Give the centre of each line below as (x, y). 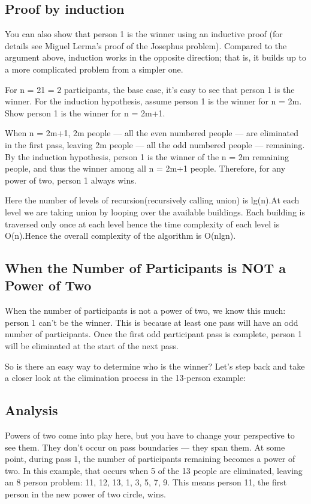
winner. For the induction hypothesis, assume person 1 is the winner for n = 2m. (153, 101)
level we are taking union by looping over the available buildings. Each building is (155, 211)
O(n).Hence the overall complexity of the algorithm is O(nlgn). (120, 235)
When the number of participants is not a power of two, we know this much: (145, 310)
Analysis (31, 410)
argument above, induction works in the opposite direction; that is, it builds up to (155, 57)
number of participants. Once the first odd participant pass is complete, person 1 (154, 334)
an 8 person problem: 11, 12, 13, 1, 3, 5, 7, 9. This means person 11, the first (146, 482)
